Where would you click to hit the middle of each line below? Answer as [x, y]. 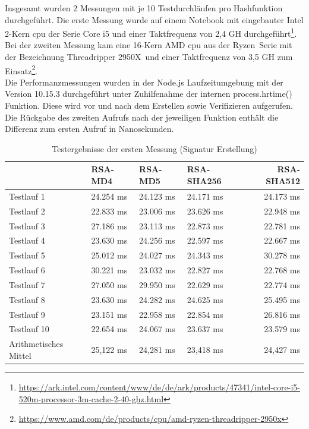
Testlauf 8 [27, 299]
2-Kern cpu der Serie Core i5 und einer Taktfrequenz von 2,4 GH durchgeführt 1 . [151, 32]
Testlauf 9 [27, 314]
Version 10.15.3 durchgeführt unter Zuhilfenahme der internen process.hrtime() [149, 94]
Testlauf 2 [27, 211]
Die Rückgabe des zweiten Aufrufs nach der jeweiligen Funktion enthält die [142, 117]
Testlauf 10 [29, 329]
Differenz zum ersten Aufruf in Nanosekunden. [89, 129]
